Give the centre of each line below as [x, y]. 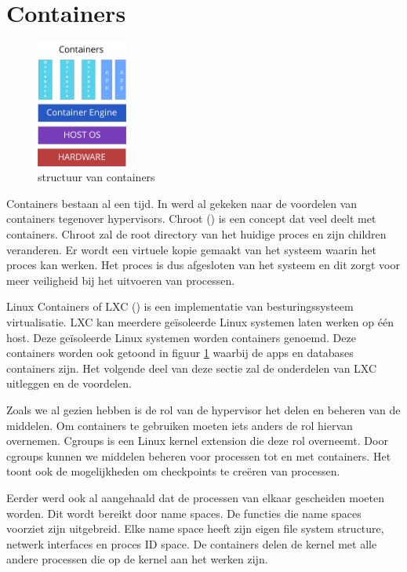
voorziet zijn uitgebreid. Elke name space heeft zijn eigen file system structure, [195, 528]
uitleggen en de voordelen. [69, 383]
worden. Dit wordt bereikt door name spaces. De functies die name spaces [184, 513]
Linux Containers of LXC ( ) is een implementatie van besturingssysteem [180, 306]
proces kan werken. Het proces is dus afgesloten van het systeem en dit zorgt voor [203, 265]
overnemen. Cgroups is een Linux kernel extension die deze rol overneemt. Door [197, 441]
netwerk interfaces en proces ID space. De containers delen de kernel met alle [192, 543]
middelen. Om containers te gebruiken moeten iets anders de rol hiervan [180, 425]
